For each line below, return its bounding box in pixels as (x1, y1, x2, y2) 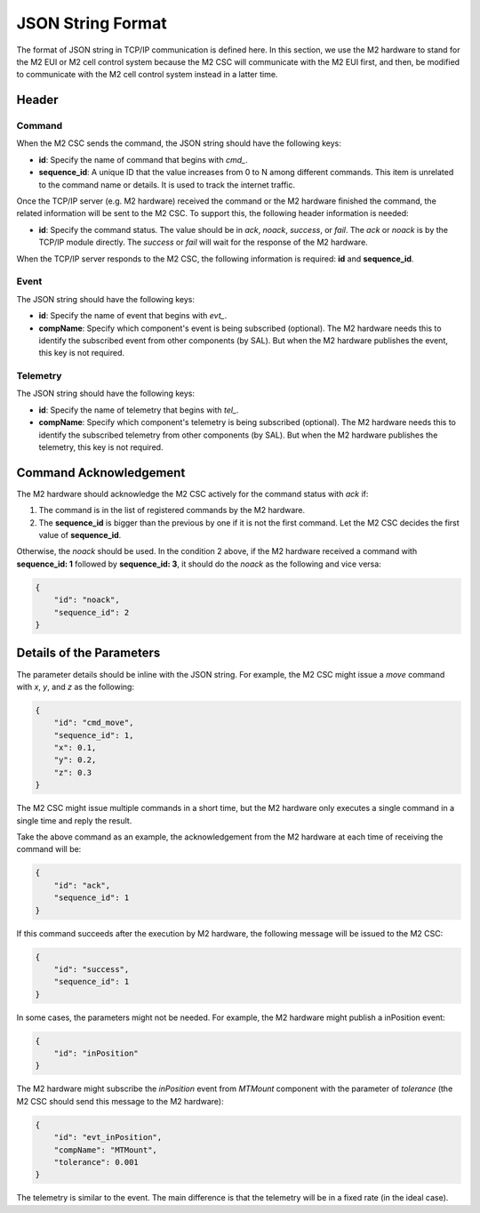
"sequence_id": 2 (53, 607, 130, 617)
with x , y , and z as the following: (16, 681, 135, 692)
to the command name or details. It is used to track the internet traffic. (38, 179, 296, 190)
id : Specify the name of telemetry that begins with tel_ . (38, 405, 239, 415)
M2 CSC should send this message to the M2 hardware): (16, 1096, 224, 1106)
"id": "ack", (53, 880, 111, 890)
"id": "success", (53, 964, 130, 974)
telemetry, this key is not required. (38, 442, 164, 453)
